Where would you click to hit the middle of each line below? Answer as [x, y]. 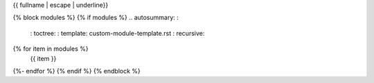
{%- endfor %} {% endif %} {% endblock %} [77, 71]
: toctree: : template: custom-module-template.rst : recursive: [117, 33]
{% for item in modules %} [51, 49]
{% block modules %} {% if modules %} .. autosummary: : [96, 18]
